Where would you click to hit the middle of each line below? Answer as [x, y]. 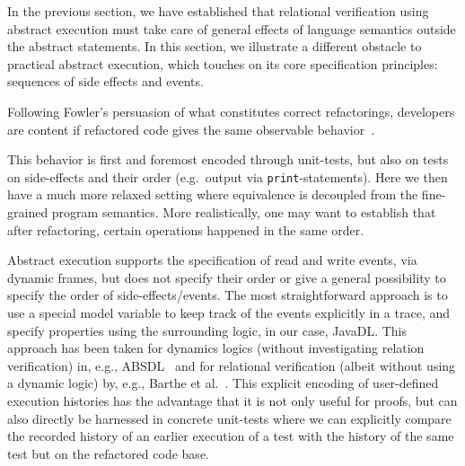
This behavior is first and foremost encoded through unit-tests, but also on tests [228, 159]
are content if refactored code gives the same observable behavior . [191, 129]
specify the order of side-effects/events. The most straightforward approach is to [228, 295]
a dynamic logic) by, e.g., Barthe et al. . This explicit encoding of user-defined [223, 383]
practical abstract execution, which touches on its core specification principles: [223, 63]
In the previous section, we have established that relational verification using [218, 11]
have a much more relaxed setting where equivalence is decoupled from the [213, 194]
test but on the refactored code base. [108, 453]
